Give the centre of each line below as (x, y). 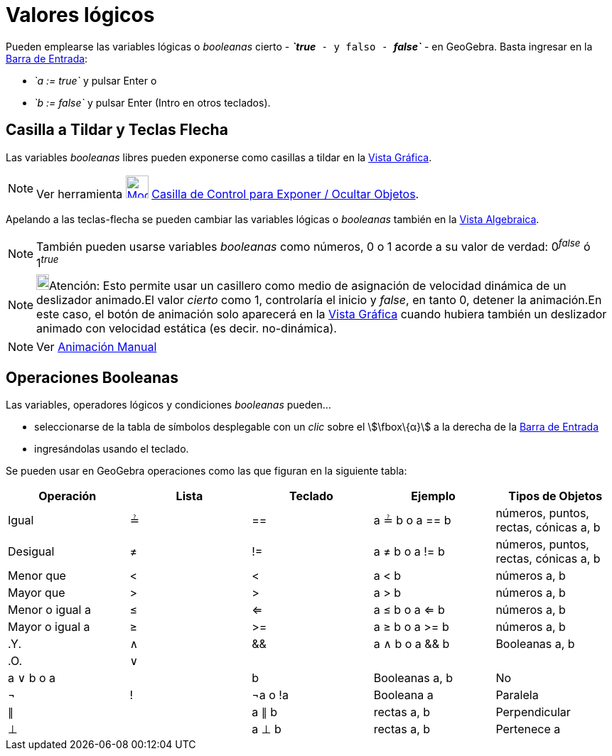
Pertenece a (528, 729)
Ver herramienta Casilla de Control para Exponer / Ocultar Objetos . (228, 194)
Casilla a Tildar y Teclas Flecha (117, 130)
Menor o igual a (49, 610)
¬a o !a (270, 695)
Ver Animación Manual (97, 347)
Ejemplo (433, 496)
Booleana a (403, 695)
